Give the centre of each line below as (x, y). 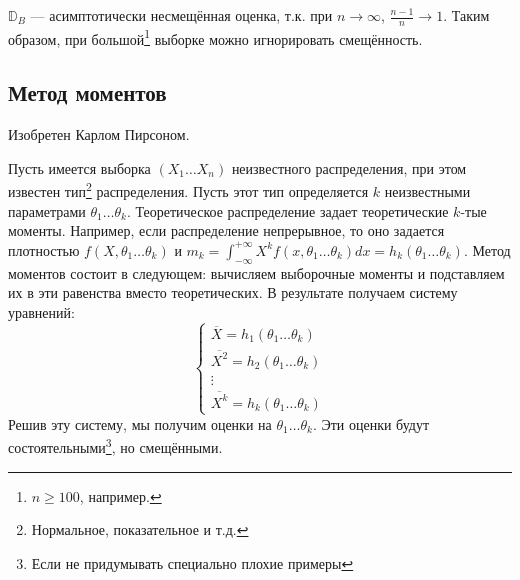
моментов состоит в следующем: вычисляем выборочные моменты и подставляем (256, 272)
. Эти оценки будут (371, 423)
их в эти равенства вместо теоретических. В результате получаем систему (233, 292)
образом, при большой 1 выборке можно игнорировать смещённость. (215, 37)
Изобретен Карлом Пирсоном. (99, 134)
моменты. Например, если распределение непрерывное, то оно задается (226, 230)
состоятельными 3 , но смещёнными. (115, 445)
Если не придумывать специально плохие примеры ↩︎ (192, 562)
